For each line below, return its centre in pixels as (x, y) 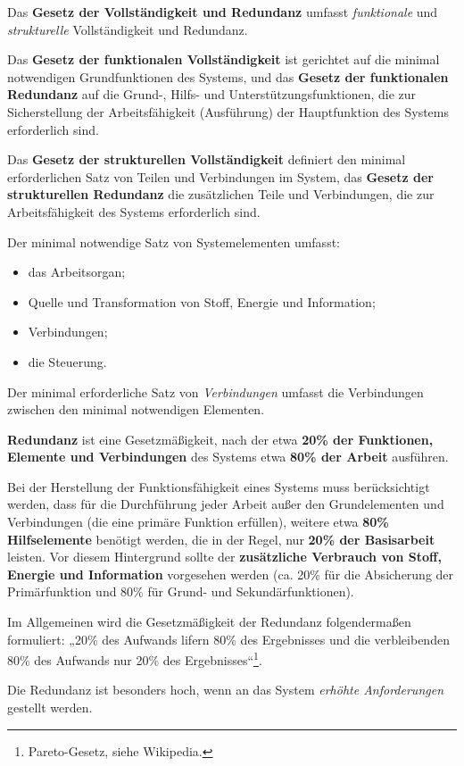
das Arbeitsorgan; (77, 272)
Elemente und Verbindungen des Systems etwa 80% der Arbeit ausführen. (228, 457)
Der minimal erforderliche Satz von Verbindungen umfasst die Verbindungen (215, 391)
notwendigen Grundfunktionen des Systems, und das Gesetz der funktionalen (228, 76)
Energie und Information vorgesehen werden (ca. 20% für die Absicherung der (231, 574)
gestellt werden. (50, 708)
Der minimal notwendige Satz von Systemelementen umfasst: (174, 241)
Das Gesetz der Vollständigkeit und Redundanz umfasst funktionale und (223, 12)
